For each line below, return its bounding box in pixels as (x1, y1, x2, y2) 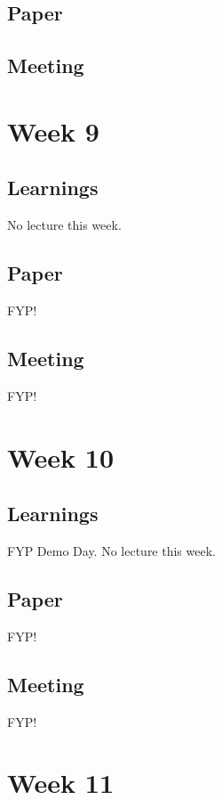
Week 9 (7, 112, 99, 149)
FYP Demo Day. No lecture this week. (7, 541, 216, 559)
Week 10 (7, 438, 115, 475)
